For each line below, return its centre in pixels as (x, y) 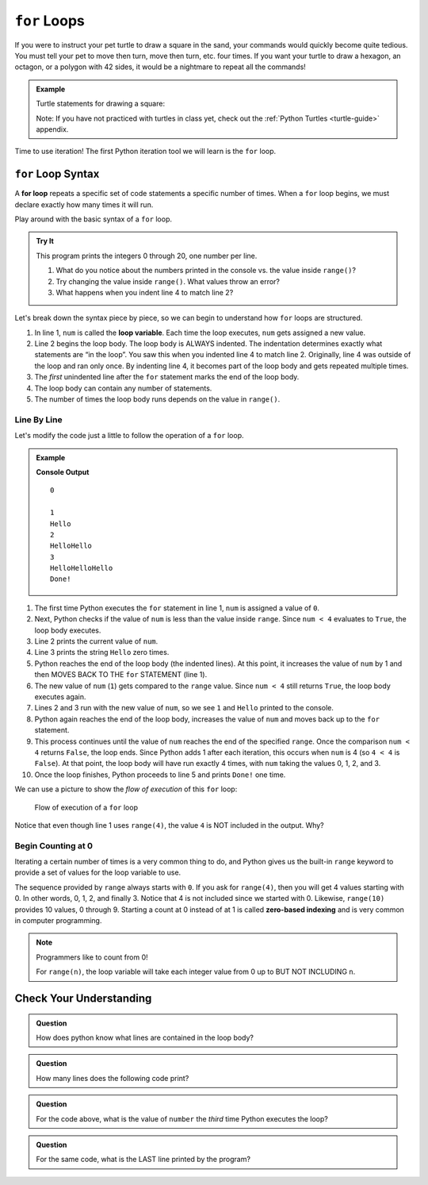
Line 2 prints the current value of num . (96, 641)
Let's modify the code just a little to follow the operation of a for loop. (130, 436)
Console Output (63, 471)
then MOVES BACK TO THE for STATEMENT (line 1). (121, 675)
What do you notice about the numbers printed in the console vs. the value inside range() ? (206, 271)
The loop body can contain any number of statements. (123, 388)
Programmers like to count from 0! (92, 957)
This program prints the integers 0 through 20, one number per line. (147, 256)
